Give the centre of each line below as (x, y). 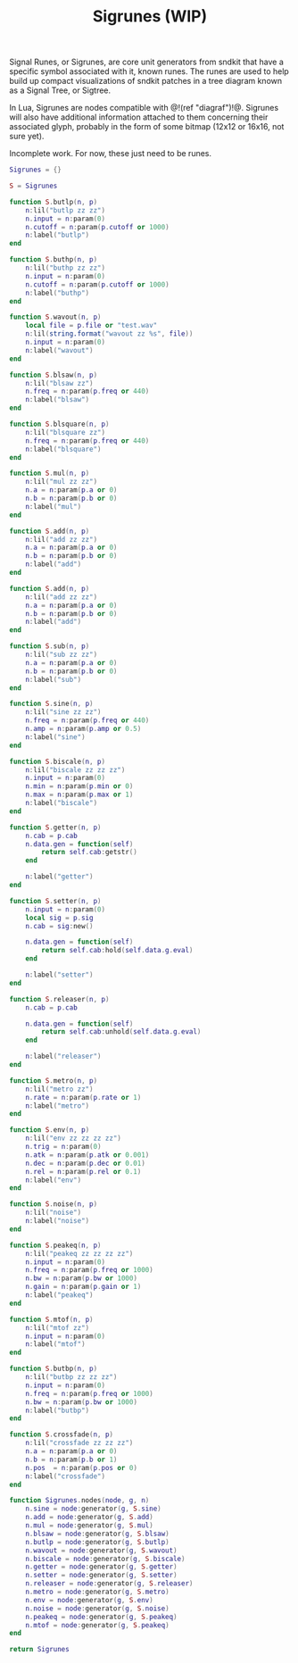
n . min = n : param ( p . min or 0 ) (79, 786)
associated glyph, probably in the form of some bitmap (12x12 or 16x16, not (147, 127)
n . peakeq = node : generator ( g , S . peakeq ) (101, 1617)
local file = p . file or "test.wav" (91, 326)
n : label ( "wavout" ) (59, 350)
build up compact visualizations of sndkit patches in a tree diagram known (146, 81)
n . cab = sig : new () (59, 926)
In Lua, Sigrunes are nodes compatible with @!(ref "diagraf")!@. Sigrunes (144, 108)
